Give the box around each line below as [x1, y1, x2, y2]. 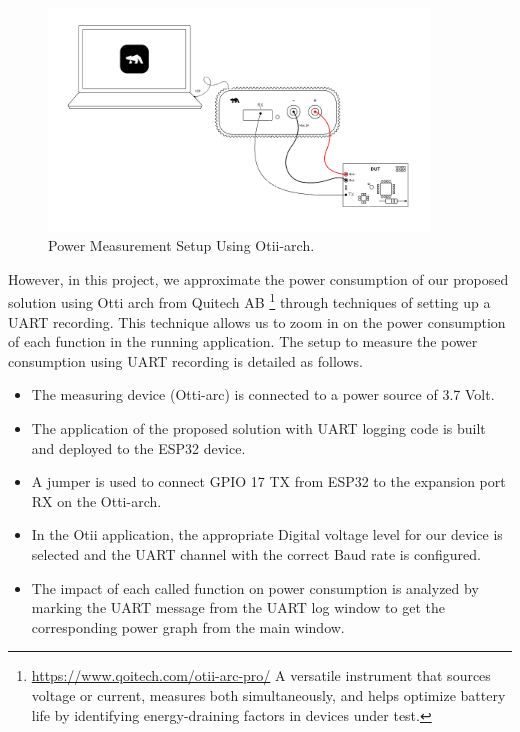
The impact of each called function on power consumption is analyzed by [31, 577, 479, 598]
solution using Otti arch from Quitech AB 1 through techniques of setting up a [8, 289, 491, 313]
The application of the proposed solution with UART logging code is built [31, 417, 486, 438]
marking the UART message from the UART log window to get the [31, 597, 445, 618]
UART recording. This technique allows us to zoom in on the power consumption [8, 311, 506, 332]
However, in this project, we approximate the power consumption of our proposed [8, 268, 509, 289]
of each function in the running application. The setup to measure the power [8, 331, 478, 352]
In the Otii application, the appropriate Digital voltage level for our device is [31, 524, 503, 545]
